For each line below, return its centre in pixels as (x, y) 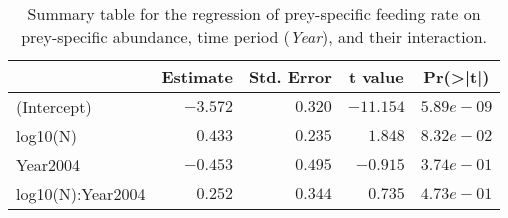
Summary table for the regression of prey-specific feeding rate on (254, 13)
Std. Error (290, 76)
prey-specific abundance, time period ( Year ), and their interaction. (254, 36)
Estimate (197, 76)
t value (376, 76)
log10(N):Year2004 (81, 193)
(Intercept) (54, 106)
